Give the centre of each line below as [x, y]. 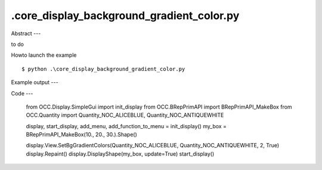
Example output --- [35, 82]
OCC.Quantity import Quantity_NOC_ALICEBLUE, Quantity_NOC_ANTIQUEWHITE [125, 115]
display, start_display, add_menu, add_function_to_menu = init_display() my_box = [126, 126]
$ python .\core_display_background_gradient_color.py [103, 69]
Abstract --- [26, 33]
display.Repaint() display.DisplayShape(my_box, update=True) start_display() [120, 154]
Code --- [22, 93]
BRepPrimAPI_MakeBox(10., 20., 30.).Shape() [81, 135]
